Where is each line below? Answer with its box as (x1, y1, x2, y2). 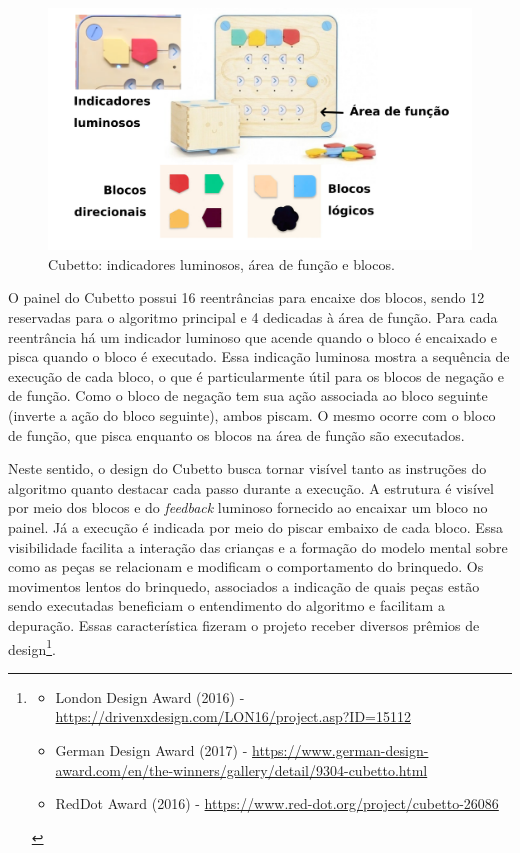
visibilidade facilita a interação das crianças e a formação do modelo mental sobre (8, 536, 508, 557)
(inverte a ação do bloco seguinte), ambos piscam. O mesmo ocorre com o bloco (8, 404, 496, 425)
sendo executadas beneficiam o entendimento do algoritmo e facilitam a (8, 595, 445, 616)
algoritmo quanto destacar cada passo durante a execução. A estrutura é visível (8, 477, 494, 498)
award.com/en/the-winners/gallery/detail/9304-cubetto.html (55, 759, 428, 780)
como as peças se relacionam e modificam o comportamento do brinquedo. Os (8, 556, 484, 577)
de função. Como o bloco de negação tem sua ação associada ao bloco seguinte (8, 385, 488, 406)
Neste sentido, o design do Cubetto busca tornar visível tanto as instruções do (8, 458, 487, 479)
